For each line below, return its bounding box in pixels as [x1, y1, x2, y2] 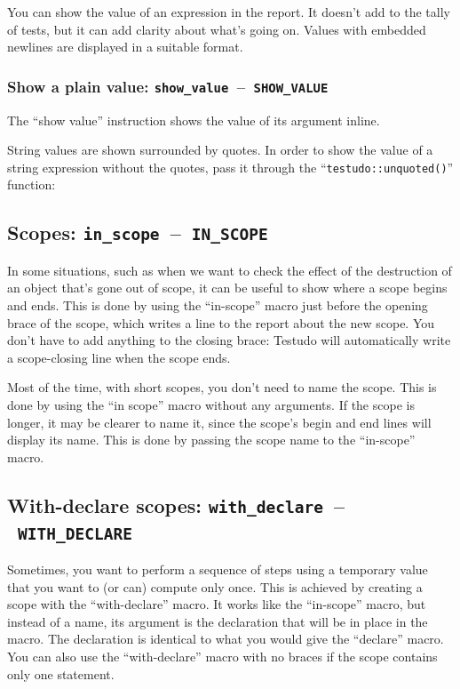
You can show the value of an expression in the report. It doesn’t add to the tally [7, 3, 450, 20]
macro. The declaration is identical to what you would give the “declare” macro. [7, 629, 444, 648]
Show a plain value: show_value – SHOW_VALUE [7, 75, 329, 97]
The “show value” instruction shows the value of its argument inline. [7, 110, 380, 129]
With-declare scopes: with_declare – [7, 491, 345, 518]
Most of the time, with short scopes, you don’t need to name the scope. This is [7, 378, 437, 397]
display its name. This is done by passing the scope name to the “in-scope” [7, 430, 416, 449]
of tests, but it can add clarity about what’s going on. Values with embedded [7, 20, 426, 38]
